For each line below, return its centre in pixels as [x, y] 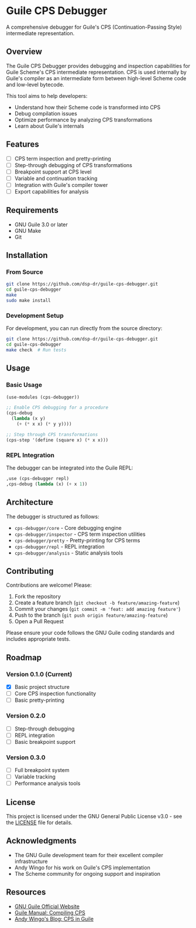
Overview [24, 52]
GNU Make [28, 230]
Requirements [32, 210]
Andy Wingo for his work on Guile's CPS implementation [82, 867]
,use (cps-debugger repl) [37, 478]
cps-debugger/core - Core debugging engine [68, 528]
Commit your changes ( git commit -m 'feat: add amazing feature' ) [97, 609]
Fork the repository [38, 597]
